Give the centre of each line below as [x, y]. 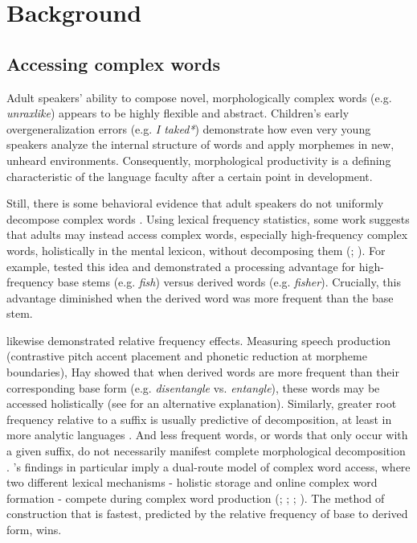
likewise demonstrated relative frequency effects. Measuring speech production [199, 340]
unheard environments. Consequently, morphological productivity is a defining [199, 160]
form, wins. [34, 530]
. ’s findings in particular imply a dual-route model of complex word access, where [208, 466]
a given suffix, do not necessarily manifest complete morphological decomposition [206, 451]
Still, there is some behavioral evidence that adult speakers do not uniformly [195, 203]
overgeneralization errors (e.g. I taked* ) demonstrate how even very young [189, 128]
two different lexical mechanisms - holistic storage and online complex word [192, 482]
